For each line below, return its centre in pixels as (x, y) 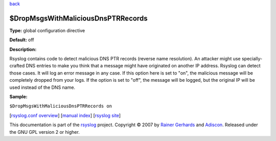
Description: (23, 49)
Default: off (22, 40)
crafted (17, 66)
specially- (252, 59)
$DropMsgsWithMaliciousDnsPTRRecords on (61, 106)
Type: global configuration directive (47, 30)
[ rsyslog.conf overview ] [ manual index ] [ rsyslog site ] (65, 115)
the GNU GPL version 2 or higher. (45, 132)
